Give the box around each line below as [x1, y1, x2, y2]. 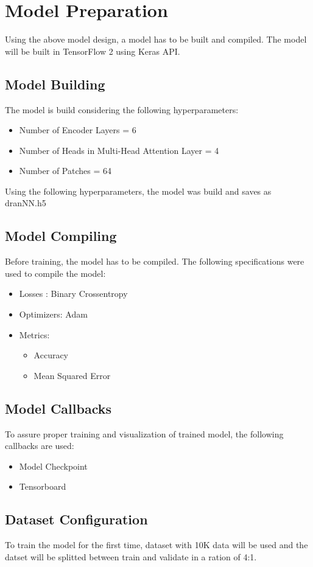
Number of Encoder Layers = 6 [19, 123, 136, 136]
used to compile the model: [5, 266, 106, 279]
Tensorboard [19, 480, 66, 493]
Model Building [5, 74, 105, 93]
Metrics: [19, 328, 50, 341]
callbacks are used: [5, 439, 74, 452]
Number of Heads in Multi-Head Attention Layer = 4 [19, 144, 219, 156]
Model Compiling [5, 226, 117, 245]
